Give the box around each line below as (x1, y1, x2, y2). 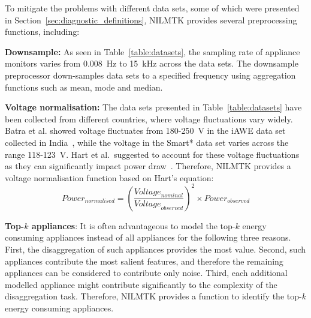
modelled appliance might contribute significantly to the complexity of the (5, 278, 277, 290)
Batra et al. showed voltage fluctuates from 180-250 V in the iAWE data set (5, 124, 286, 137)
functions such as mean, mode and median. (5, 80, 163, 93)
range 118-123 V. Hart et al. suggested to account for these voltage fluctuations (5, 148, 300, 160)
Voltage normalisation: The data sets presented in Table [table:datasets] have (5, 101, 302, 113)
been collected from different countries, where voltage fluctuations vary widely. (5, 112, 293, 125)
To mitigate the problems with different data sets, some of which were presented (5, 2, 300, 14)
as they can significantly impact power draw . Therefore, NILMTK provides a (5, 160, 291, 172)
